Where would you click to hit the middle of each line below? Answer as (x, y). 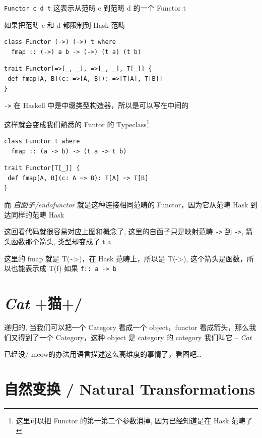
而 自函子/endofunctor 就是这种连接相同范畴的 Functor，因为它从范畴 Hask (126, 205)
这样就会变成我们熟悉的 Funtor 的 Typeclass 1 (77, 123)
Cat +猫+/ (43, 303)
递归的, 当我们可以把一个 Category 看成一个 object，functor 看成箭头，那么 (127, 327)
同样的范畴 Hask (38, 214)
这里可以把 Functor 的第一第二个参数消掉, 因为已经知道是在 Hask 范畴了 (134, 420)
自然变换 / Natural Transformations (130, 388)
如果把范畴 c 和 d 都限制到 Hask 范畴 (65, 24)
